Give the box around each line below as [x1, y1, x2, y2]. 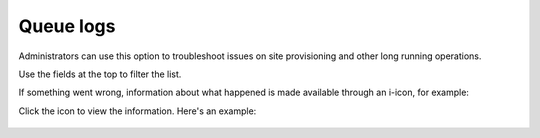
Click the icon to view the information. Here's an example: [18, 105, 257, 117]
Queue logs [18, 15, 116, 37]
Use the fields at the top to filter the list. [18, 68, 182, 80]
